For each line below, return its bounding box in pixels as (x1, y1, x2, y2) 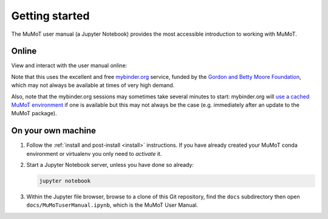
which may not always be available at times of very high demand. (11, 82, 175, 89)
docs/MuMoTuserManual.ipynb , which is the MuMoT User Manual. (26, 201, 199, 209)
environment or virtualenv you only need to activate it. (26, 150, 162, 157)
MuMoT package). (11, 110, 57, 117)
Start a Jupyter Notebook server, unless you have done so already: (26, 161, 194, 169)
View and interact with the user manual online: (11, 62, 128, 69)
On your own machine (11, 126, 97, 136)
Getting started (11, 9, 90, 22)
